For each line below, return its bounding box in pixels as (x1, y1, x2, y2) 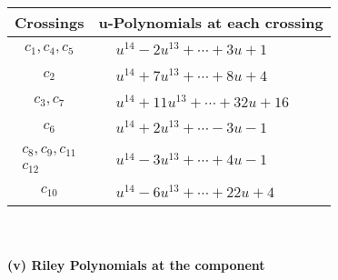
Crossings (15, 12, 84, 33)
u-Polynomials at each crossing (98, 12, 323, 33)
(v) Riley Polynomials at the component (7, 255, 265, 275)
